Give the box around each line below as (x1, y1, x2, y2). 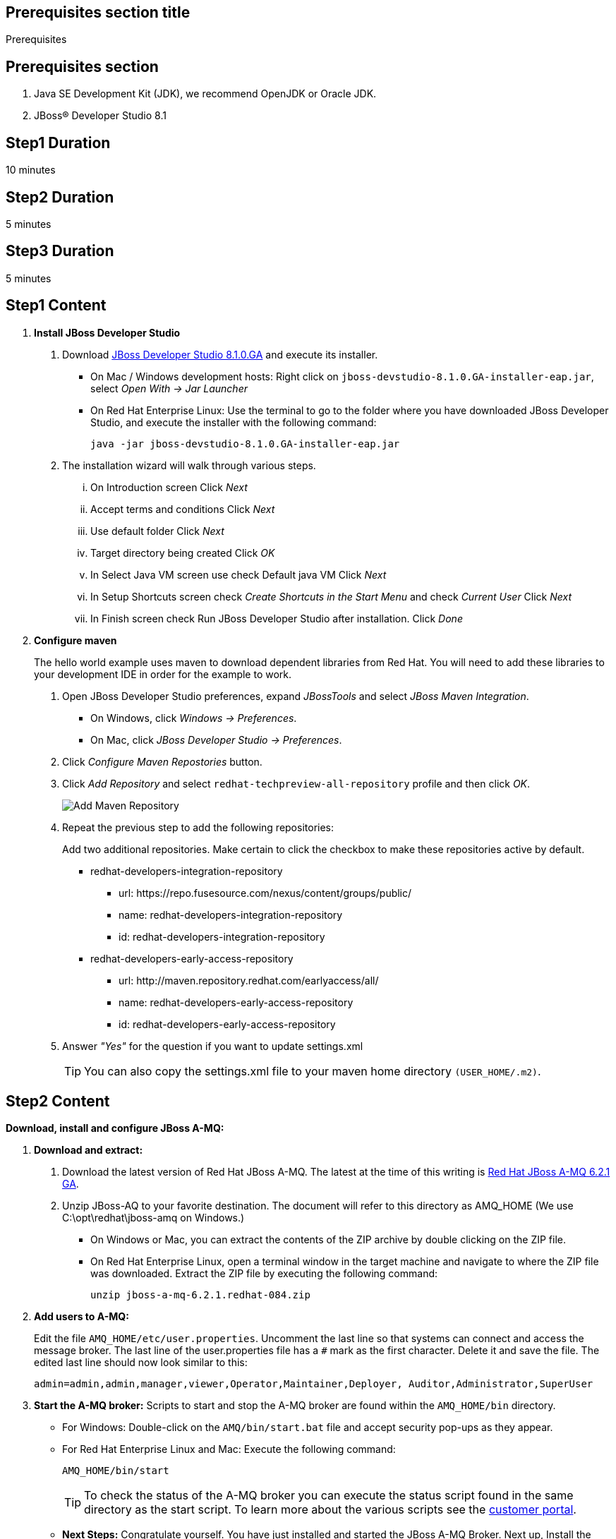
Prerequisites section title (6, 4, 191, 21)
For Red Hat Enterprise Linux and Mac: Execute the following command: (62, 1443, 396, 1456)
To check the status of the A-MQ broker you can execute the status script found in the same (84, 1488, 574, 1503)
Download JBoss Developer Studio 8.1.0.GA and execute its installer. (62, 348, 378, 361)
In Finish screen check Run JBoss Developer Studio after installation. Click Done (90, 612, 463, 624)
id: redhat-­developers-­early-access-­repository (119, 1018, 336, 1030)
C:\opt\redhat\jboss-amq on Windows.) (62, 1212, 245, 1224)
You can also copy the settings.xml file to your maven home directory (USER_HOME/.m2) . (84, 1063, 541, 1078)
